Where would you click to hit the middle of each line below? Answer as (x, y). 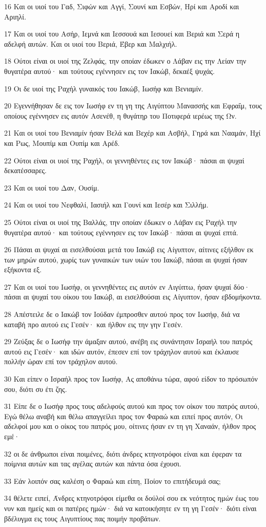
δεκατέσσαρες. (25, 170)
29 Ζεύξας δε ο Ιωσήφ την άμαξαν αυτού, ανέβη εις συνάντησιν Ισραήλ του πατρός (128, 341)
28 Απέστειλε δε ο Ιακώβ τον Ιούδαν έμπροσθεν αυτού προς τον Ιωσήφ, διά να (122, 314)
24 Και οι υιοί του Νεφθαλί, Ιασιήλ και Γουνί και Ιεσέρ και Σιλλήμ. (106, 205)
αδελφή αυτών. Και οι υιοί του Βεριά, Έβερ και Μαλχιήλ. (91, 43)
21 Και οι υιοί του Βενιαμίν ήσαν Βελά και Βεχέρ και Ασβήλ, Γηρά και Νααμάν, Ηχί (132, 133)
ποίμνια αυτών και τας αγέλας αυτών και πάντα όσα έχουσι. (93, 464)
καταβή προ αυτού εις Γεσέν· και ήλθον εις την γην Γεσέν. (94, 324)
